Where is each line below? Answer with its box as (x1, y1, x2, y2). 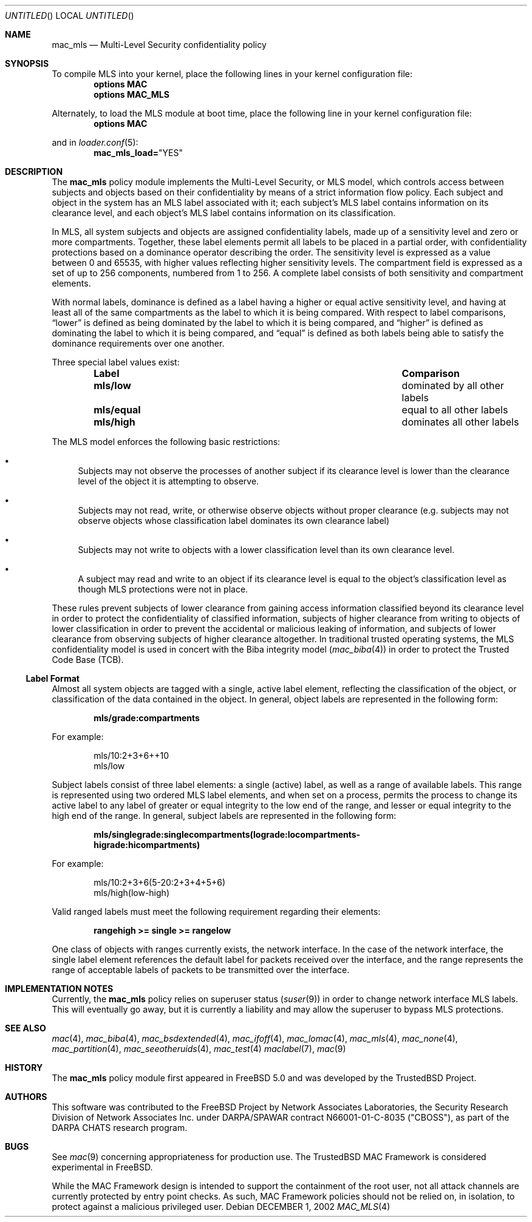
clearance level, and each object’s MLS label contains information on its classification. (52, 208, 396, 218)
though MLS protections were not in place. (78, 584, 248, 594)
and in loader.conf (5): (52, 137, 138, 148)
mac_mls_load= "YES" (94, 148, 183, 158)
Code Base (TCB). (52, 654, 124, 665)
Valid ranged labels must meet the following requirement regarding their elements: (52, 906, 381, 917)
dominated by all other (401, 379, 504, 392)
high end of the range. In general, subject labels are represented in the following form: (52, 810, 397, 821)
